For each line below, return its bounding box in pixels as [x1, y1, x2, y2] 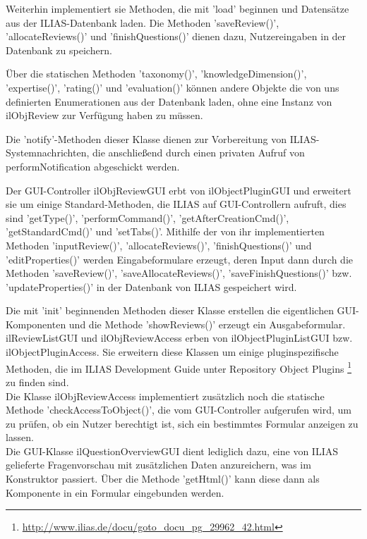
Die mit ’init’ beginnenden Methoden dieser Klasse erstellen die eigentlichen [6, 303, 334, 318]
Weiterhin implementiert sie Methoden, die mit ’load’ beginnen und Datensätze [6, 1, 349, 16]
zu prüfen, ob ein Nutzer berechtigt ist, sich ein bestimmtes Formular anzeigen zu [6, 416, 359, 430]
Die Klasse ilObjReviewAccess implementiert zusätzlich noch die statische [6, 388, 325, 403]
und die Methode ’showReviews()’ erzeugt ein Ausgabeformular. [68, 316, 346, 331]
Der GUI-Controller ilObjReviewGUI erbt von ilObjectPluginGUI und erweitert [6, 182, 351, 197]
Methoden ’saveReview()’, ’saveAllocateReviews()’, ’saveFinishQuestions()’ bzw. [6, 266, 352, 280]
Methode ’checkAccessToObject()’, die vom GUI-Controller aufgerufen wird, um [6, 402, 352, 417]
